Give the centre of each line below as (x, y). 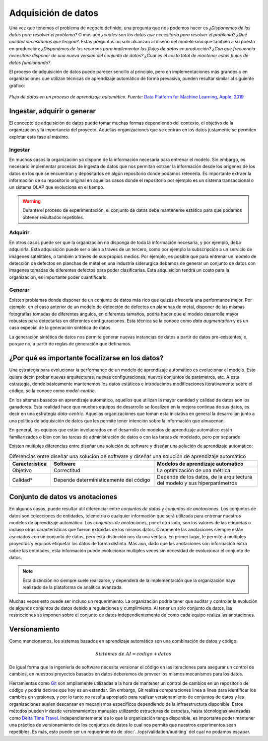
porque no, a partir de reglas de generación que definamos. (70, 344)
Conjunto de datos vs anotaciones (63, 497)
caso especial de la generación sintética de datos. (60, 328)
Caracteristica (30, 464)
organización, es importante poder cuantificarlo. (59, 277)
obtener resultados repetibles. (53, 217)
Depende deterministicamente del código (102, 480)
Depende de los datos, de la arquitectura (205, 477)
